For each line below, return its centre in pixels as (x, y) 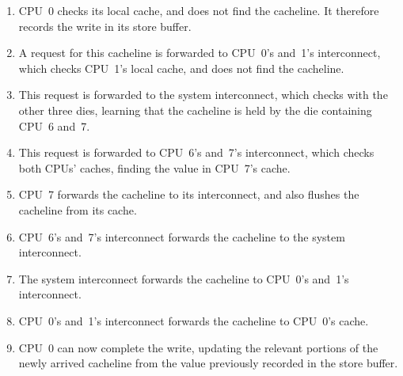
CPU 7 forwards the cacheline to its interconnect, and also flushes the (189, 194)
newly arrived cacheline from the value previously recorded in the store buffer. (208, 363)
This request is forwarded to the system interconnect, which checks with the (203, 95)
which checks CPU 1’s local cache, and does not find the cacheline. (181, 68)
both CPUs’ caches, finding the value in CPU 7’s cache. (154, 167)
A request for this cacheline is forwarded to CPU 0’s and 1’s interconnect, (200, 53)
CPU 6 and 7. (54, 125)
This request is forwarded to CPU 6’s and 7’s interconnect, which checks (196, 152)
